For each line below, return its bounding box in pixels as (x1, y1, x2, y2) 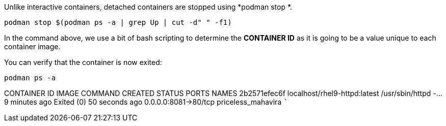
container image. (4, 42, 61, 51)
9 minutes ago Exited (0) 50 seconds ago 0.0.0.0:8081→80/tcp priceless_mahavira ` (4, 98, 288, 106)
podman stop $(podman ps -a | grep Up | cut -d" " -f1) (4, 18, 232, 26)
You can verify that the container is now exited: (4, 58, 162, 67)
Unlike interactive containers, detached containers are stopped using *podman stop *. (4, 3, 293, 11)
